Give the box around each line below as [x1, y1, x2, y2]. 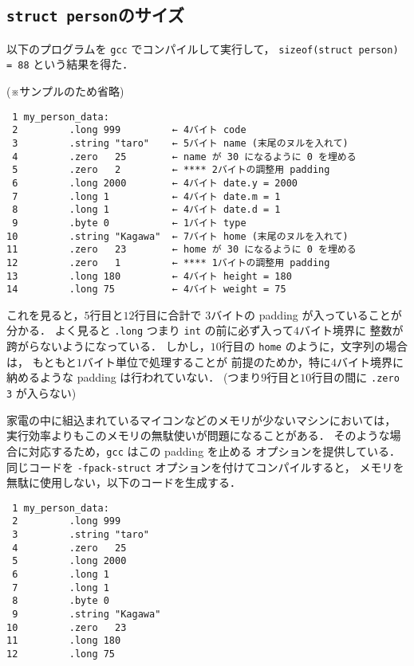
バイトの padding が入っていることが [211, 306, 402, 323]
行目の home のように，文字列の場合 [221, 338, 408, 355]
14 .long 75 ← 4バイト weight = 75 [6, 284, 286, 296]
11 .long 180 [6, 635, 121, 647]
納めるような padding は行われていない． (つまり [6, 369, 262, 386]
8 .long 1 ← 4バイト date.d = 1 [12, 204, 281, 216]
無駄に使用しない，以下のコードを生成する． [6, 474, 241, 491]
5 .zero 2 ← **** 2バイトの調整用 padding [12, 164, 330, 176]
